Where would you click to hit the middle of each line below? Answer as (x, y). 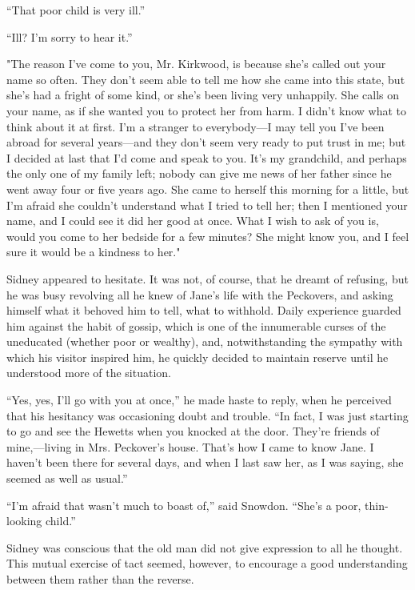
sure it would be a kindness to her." (94, 252)
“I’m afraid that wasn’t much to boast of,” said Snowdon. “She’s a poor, (184, 505)
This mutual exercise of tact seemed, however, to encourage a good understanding (207, 563)
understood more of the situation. (89, 373)
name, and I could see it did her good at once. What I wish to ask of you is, (193, 221)
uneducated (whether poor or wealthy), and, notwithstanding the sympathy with (205, 341)
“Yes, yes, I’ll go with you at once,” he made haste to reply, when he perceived (199, 400)
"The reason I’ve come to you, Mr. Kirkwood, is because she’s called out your (196, 64)
